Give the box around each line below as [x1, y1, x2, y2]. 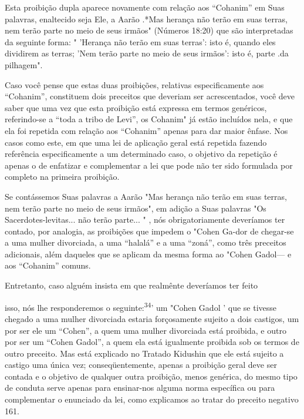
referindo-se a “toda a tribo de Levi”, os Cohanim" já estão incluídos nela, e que [5, 113, 293, 125]
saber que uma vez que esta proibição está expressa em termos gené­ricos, [5, 101, 267, 113]
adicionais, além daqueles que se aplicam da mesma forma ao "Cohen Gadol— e [5, 247, 292, 260]
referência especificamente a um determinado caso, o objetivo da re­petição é [5, 148, 278, 160]
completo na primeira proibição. [5, 170, 120, 183]
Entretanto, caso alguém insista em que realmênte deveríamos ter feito [5, 279, 258, 291]
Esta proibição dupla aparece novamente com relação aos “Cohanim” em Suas [5, 1, 285, 13]
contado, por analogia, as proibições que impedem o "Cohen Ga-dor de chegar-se [5, 224, 294, 237]
